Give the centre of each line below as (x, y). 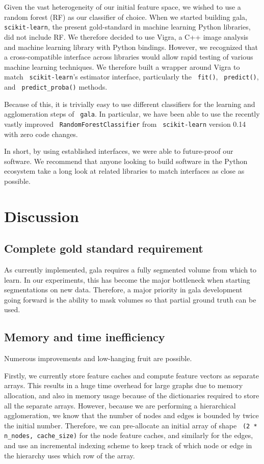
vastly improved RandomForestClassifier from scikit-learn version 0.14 (125, 124)
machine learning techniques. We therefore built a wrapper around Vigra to (122, 66)
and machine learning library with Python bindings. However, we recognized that (131, 47)
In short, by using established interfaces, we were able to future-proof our (119, 151)
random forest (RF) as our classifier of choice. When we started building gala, (126, 17)
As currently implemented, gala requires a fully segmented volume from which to (130, 270)
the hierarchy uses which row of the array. (70, 455)
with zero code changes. (41, 134)
